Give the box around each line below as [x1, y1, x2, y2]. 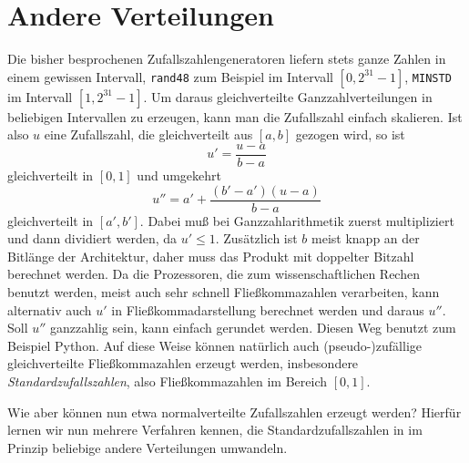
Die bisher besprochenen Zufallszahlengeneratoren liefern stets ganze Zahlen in [7, 49, 446, 68]
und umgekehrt [137, 165, 221, 184]
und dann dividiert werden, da [7, 229, 178, 248]
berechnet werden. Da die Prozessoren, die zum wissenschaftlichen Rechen [7, 264, 420, 283]
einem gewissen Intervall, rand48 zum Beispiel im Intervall [7, 67, 334, 86]
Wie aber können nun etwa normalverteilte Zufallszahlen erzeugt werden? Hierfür [7, 402, 462, 421]
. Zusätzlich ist [215, 229, 298, 248]
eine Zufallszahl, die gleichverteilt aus [44, 125, 253, 144]
